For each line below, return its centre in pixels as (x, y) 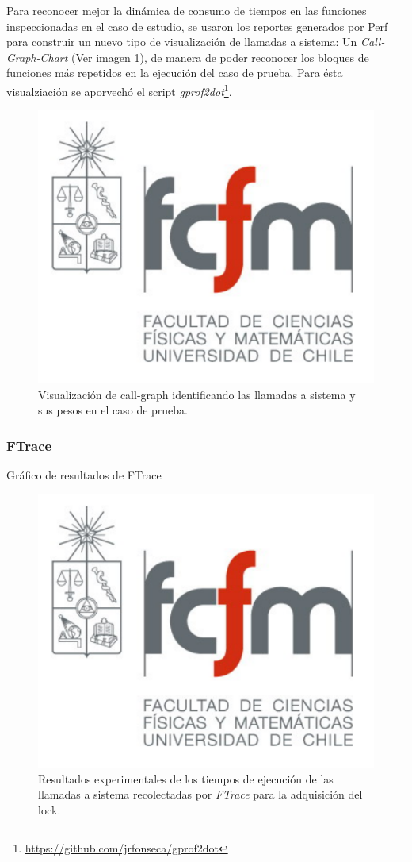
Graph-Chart (37, 57)
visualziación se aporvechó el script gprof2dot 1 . (119, 90)
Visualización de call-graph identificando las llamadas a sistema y (197, 394)
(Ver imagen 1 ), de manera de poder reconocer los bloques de (220, 57)
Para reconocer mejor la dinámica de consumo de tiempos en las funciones (187, 10)
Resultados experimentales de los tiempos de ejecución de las (186, 778)
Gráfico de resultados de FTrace (84, 475)
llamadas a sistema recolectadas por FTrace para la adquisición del (200, 794)
